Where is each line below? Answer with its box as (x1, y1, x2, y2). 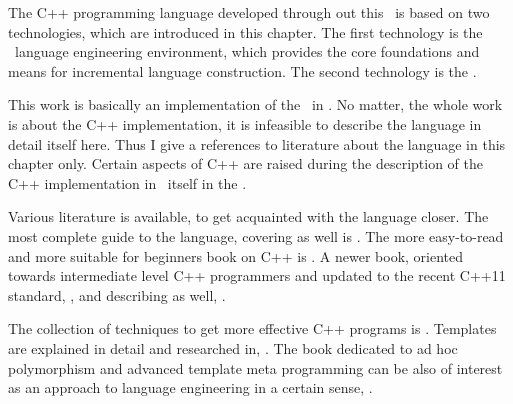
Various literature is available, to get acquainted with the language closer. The (8, 206, 489, 227)
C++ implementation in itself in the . (8, 172, 247, 193)
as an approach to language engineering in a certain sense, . (8, 377, 373, 398)
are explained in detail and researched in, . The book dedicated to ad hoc (8, 337, 458, 358)
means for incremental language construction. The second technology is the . (8, 60, 477, 81)
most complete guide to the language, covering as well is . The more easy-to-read (8, 225, 504, 246)
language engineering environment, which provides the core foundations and (14, 41, 480, 62)
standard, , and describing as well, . (8, 284, 226, 305)
